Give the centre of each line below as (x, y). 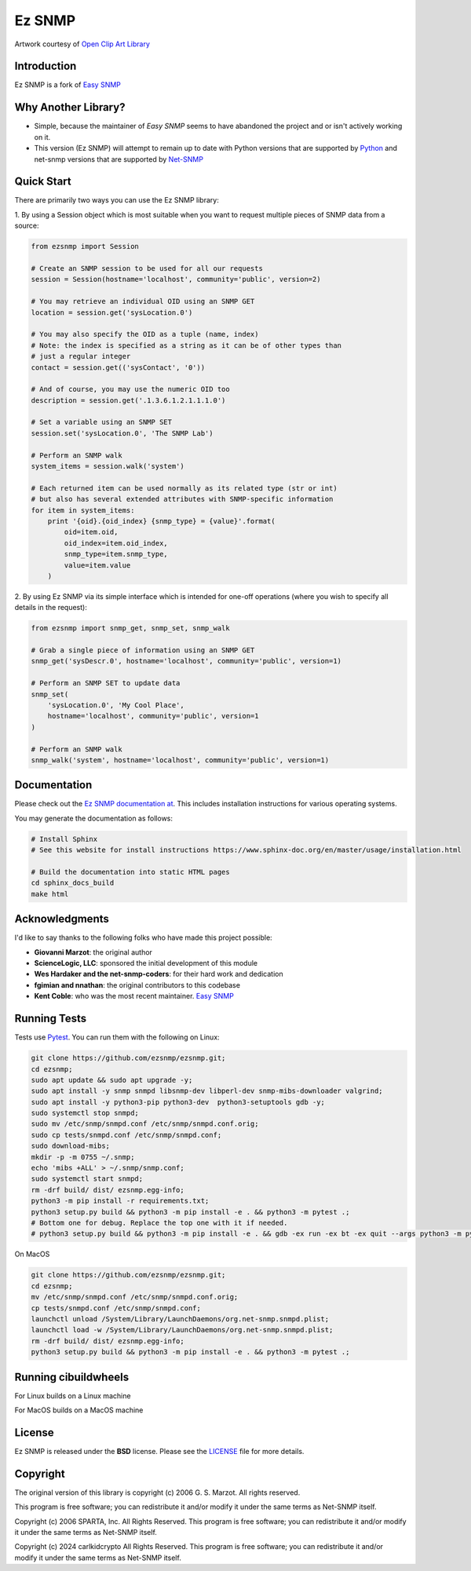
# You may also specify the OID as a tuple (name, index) (145, 334)
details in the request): (51, 608)
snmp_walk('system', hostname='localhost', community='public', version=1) (180, 760)
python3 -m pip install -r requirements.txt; (120, 1201)
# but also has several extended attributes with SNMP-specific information (182, 499)
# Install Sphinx (64, 839)
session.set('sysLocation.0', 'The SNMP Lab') (122, 433)
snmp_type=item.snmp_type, (116, 554)
